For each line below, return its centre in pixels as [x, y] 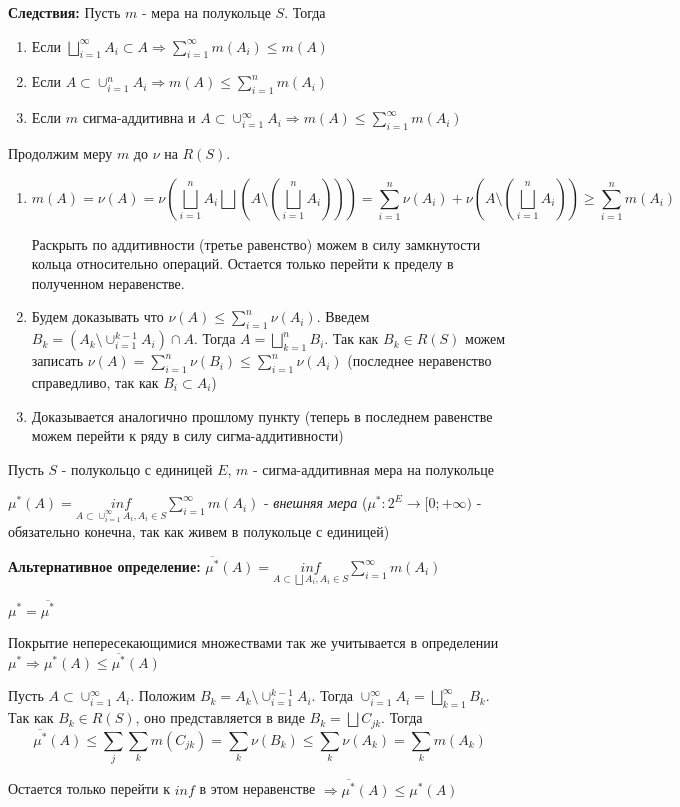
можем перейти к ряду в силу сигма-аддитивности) [187, 435]
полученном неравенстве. [108, 282]
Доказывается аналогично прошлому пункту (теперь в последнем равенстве [262, 415]
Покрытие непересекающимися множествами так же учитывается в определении [253, 641]
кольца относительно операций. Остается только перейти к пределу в [242, 263]
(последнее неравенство [419, 360]
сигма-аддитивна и [139, 117]
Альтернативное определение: [104, 566]
